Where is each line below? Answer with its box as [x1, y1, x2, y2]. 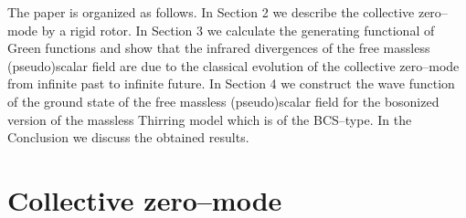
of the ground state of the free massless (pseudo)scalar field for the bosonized [7, 91, 440, 110]
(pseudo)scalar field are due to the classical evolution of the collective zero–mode [7, 56, 460, 75]
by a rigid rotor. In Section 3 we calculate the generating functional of [41, 20, 435, 39]
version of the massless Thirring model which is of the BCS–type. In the [7, 109, 412, 129]
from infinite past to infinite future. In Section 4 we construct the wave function [7, 74, 455, 93]
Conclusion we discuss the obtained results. [7, 128, 249, 147]
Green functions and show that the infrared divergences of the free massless [7, 38, 430, 57]
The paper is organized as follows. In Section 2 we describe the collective [7, 3, 415, 21]
